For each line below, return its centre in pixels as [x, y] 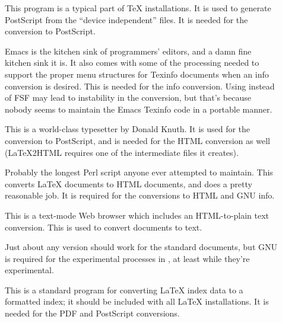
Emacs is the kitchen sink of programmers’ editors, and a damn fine [128, 51]
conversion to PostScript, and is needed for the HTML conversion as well [137, 140]
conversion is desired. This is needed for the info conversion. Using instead [140, 86]
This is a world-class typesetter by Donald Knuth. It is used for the [128, 129]
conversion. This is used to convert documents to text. [104, 227]
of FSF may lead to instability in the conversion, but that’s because [128, 97]
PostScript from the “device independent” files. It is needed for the [126, 19]
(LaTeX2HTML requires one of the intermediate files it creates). [122, 152]
